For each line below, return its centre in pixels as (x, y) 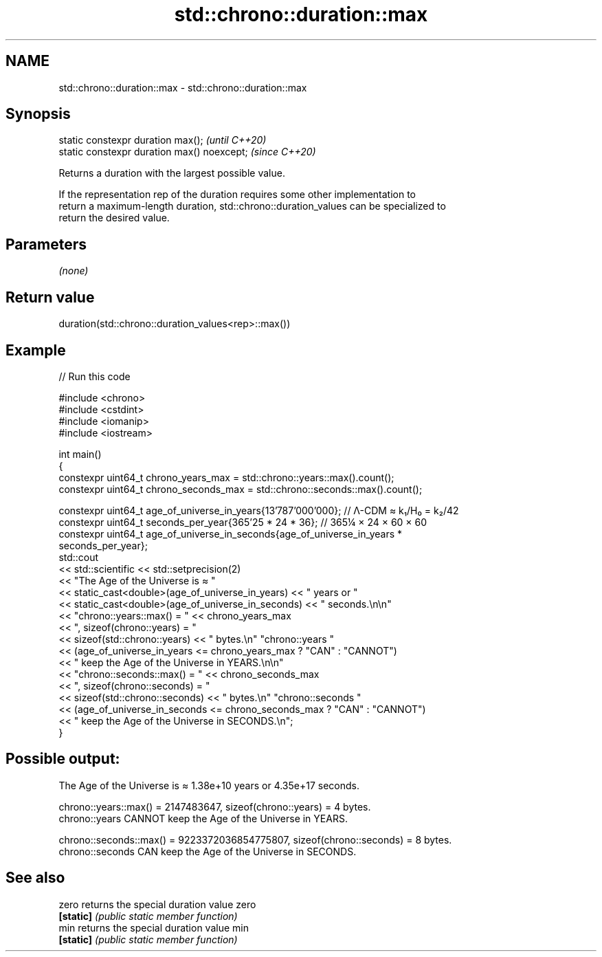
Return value (50, 297)
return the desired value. (114, 218)
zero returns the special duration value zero (157, 904)
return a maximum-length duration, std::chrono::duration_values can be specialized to (252, 206)
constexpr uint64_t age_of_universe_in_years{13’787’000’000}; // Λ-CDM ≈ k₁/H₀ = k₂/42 (259, 510)
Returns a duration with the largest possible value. (172, 173)
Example (36, 350)
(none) (74, 271)
